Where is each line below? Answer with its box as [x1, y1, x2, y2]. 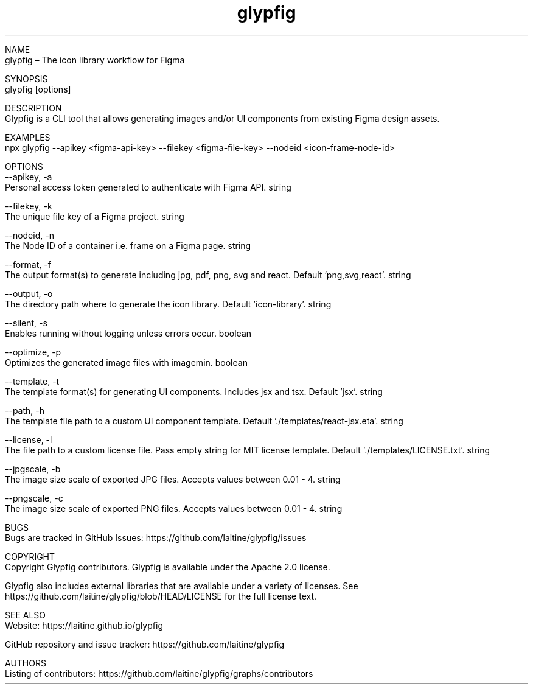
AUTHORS [5, 657, 46, 668]
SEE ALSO [5, 609, 46, 620]
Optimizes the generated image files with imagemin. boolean [5, 357, 248, 368]
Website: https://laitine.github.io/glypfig [5, 620, 163, 631]
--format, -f [5, 259, 51, 270]
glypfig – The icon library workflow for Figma [5, 54, 185, 65]
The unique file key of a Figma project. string [5, 211, 184, 222]
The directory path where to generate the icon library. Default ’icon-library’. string [5, 298, 332, 309]
